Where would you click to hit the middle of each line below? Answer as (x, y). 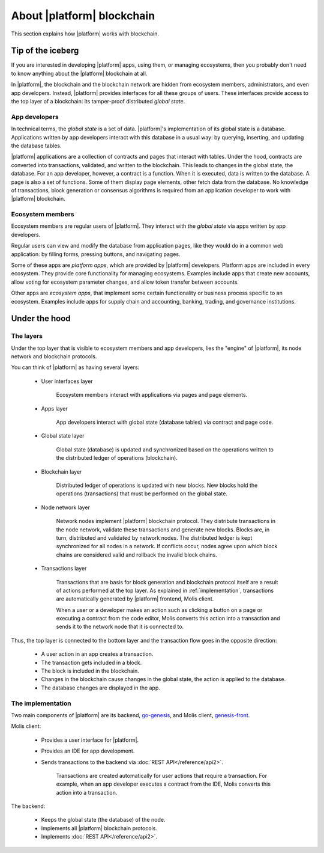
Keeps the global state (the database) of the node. (103, 820)
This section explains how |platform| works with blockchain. (85, 34)
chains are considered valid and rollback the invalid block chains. (136, 555)
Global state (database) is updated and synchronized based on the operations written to (165, 449)
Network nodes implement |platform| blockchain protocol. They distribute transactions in (166, 521)
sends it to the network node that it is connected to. (120, 627)
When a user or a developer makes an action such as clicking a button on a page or (159, 610)
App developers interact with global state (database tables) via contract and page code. (165, 422)
